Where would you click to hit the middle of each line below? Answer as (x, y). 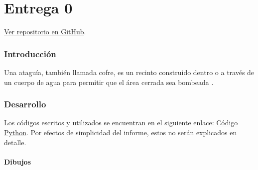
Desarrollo (25, 104)
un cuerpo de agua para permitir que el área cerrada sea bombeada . (109, 82)
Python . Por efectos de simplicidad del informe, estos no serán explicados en (121, 132)
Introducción (30, 53)
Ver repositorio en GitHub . (45, 32)
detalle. (15, 142)
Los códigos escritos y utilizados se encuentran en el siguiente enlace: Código (121, 123)
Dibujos (18, 161)
